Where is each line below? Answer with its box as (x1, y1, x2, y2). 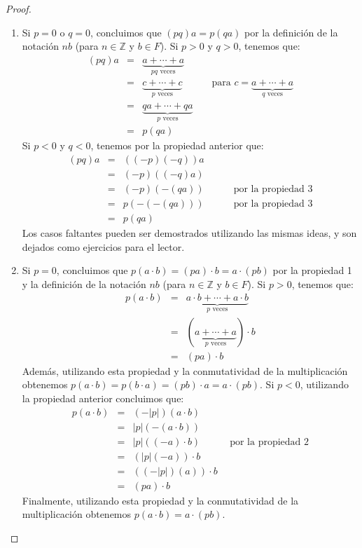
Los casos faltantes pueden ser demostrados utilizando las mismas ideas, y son (22, 225, 357, 240)
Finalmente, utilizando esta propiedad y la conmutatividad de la (22, 493, 299, 507)
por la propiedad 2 (230, 437, 309, 447)
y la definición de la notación (22, 276, 146, 291)
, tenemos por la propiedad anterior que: (90, 138, 264, 153)
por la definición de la (244, 25, 338, 39)
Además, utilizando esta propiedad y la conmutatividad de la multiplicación (22, 363, 348, 378)
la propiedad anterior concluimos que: (22, 391, 184, 406)
